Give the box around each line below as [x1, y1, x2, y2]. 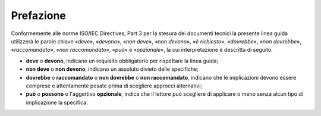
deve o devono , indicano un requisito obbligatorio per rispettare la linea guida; [26, 57, 219, 64]
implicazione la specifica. [26, 99, 89, 106]
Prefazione [11, 9, 67, 22]
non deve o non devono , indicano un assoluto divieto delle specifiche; [26, 65, 199, 73]
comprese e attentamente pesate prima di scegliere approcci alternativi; [26, 82, 203, 89]
